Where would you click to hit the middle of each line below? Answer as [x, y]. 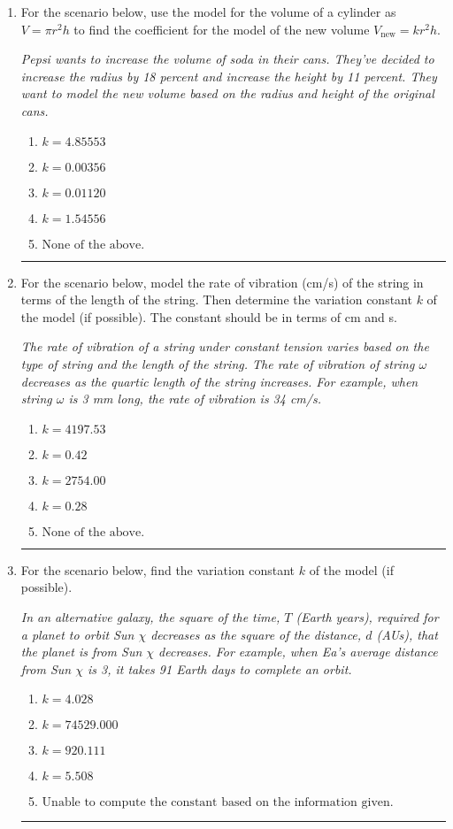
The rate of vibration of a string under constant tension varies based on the [225, 346]
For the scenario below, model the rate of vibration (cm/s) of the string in [222, 282]
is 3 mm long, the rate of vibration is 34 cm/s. [195, 399]
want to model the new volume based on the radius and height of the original [227, 93]
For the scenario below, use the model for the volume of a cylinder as [208, 12]
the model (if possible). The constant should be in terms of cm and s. [209, 316]
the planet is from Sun [81, 652]
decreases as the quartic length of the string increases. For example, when [219, 381]
